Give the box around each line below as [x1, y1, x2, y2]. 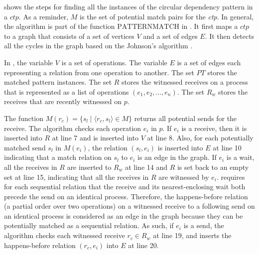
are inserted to [67, 161, 112, 172]
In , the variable [4, 57, 53, 67]
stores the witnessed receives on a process [122, 77, 248, 87]
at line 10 [213, 142, 242, 152]
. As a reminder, [18, 11, 69, 21]
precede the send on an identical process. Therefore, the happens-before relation [4, 191, 248, 201]
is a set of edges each [177, 57, 241, 67]
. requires [216, 171, 245, 182]
